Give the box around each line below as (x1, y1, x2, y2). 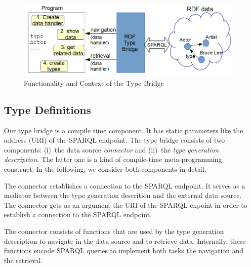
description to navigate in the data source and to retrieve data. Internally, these (4, 235, 246, 246)
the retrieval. (4, 255, 43, 265)
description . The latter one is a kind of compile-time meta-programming (4, 154, 222, 164)
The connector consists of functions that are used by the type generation (4, 226, 224, 236)
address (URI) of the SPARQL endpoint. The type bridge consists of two (4, 135, 225, 145)
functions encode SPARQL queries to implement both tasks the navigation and (4, 245, 244, 256)
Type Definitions (4, 102, 91, 117)
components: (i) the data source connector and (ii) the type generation (4, 144, 219, 154)
